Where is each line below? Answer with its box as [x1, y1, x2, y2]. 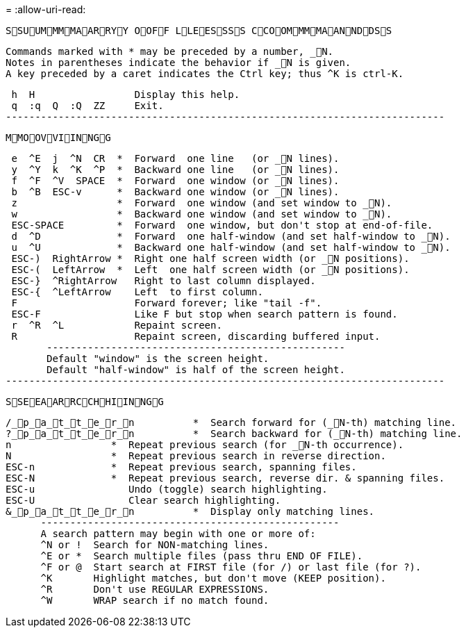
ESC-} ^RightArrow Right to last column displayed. [11, 275, 316, 286]
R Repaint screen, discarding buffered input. [11, 331, 381, 342]
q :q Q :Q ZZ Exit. [11, 100, 164, 111]
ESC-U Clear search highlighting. [6, 495, 281, 506]
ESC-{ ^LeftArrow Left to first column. [11, 286, 263, 297]
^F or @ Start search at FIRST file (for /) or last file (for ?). [40, 561, 422, 573]
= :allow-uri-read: [6, 3, 86, 15]
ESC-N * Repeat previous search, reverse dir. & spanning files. [6, 472, 445, 484]
